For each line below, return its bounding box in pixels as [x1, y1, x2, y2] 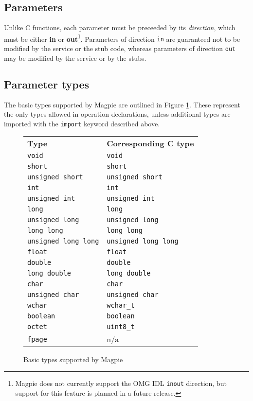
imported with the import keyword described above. [4, 118, 160, 128]
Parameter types [4, 76, 90, 91]
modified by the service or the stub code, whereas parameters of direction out [4, 43, 236, 53]
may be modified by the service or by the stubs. [4, 52, 146, 63]
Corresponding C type [107, 138, 194, 149]
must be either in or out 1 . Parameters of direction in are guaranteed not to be [4, 32, 240, 44]
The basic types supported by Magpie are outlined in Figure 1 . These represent [4, 99, 240, 109]
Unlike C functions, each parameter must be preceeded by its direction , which [4, 22, 235, 33]
